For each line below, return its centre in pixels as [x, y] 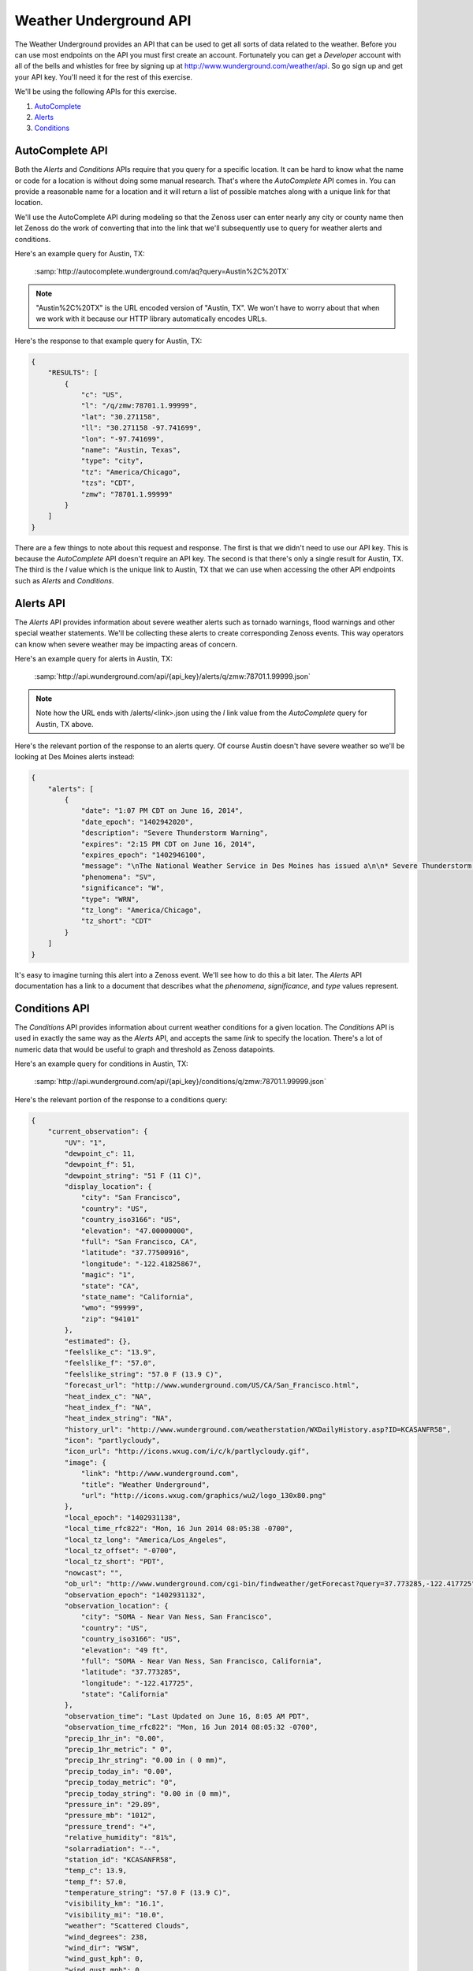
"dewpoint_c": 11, [100, 1153]
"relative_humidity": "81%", [121, 1838]
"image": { [85, 1462]
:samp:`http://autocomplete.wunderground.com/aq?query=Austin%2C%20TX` [162, 271]
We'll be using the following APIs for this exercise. [96, 91]
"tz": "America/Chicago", [131, 472]
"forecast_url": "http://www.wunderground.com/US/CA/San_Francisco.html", [212, 1385]
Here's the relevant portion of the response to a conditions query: [121, 1099]
